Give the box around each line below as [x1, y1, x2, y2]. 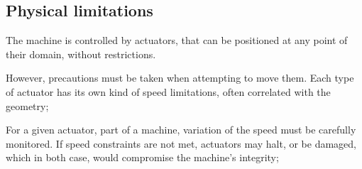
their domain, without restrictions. [6, 46, 156, 61]
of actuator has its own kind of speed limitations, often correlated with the [6, 84, 331, 99]
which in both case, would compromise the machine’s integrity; [6, 150, 279, 165]
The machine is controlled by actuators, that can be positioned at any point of [6, 33, 348, 48]
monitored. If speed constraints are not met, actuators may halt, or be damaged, [6, 136, 356, 151]
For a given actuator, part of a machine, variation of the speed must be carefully [6, 122, 356, 137]
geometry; [6, 98, 49, 113]
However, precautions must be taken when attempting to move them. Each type [6, 70, 354, 85]
